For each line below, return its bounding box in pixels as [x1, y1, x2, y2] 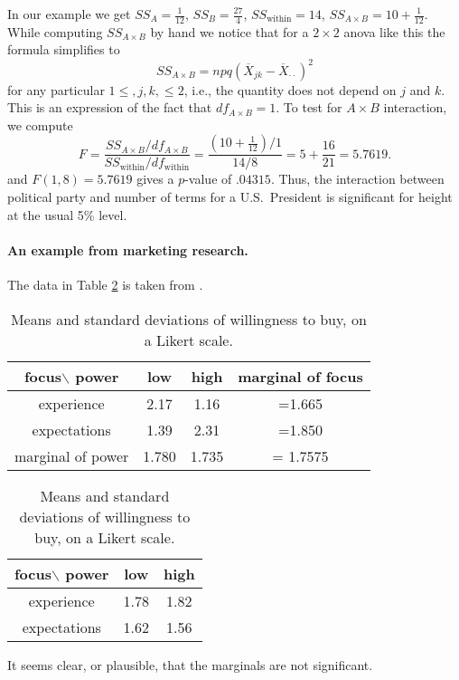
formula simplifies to [7, 40, 120, 59]
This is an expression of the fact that [7, 98, 212, 117]
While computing [7, 22, 103, 41]
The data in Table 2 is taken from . [7, 274, 203, 293]
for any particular [7, 80, 105, 99]
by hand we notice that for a [150, 22, 309, 41]
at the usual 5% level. [7, 205, 127, 224]
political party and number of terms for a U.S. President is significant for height [7, 187, 453, 206]
